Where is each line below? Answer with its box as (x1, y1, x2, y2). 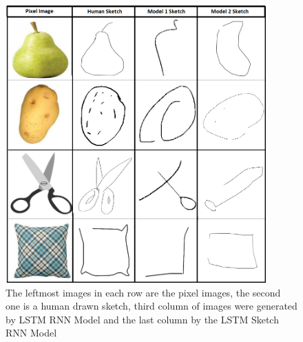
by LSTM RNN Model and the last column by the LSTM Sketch (6, 312, 279, 326)
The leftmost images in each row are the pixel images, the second (6, 285, 281, 299)
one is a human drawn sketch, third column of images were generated (6, 299, 297, 313)
